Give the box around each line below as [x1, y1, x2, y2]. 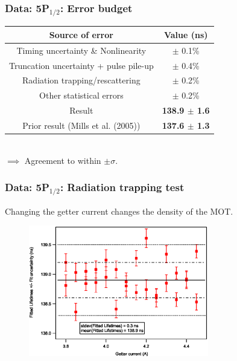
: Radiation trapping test [60, 180, 185, 195]
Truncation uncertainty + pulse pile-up [9, 59, 154, 71]
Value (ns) [163, 28, 208, 41]
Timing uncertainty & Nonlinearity [16, 44, 147, 56]
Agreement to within [24, 154, 101, 166]
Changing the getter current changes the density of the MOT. [5, 204, 233, 217]
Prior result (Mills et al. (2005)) [22, 119, 141, 131]
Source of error [49, 28, 113, 41]
